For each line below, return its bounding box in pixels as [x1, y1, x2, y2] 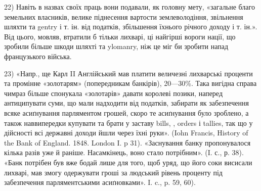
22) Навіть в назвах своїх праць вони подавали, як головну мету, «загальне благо [4, 2, 255, 12]
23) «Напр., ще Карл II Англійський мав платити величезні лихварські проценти [4, 68, 253, 78]
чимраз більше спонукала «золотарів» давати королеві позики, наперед [4, 87, 223, 98]
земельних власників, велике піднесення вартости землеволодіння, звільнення [4, 11, 243, 22]
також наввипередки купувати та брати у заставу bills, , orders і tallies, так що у [4, 117, 253, 128]
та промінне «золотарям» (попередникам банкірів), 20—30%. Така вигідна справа [4, 78, 257, 88]
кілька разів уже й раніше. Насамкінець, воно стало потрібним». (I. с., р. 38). [4, 147, 244, 158]
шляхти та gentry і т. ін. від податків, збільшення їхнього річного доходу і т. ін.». [4, 21, 257, 32]
